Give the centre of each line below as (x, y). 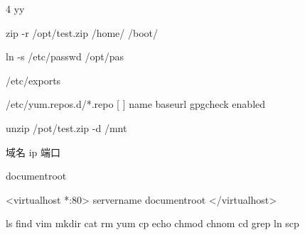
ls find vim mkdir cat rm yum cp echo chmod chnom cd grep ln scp (152, 223)
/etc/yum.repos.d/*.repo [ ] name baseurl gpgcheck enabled (136, 104)
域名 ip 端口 (33, 152)
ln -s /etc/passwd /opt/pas (65, 56)
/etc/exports (33, 80)
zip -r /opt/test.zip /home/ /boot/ (82, 32)
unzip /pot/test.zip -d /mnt (66, 127)
